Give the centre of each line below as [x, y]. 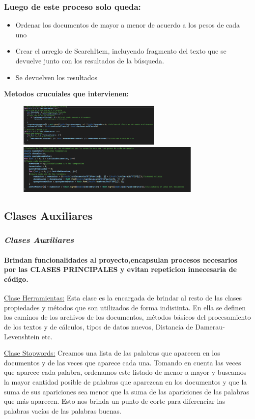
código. [16, 279]
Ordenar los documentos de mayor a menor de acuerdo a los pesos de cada [128, 25]
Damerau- [210, 327]
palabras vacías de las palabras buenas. [63, 410]
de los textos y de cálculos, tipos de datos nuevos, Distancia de [99, 327]
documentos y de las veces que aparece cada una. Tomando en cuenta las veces [123, 362]
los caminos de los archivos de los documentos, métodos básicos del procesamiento [127, 317]
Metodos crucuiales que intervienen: [67, 94]
